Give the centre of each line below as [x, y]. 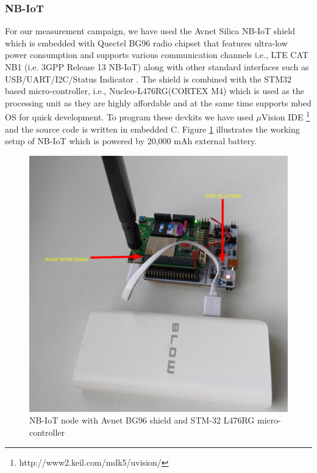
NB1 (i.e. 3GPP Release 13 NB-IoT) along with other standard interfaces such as [157, 67]
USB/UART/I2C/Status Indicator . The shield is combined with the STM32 [148, 79]
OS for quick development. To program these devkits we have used [129, 117]
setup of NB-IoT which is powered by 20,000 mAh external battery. [131, 141]
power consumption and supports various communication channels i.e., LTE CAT [157, 55]
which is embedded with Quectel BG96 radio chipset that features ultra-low [146, 42]
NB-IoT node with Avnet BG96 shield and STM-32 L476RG [142, 420]
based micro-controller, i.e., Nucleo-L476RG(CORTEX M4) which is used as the [155, 91]
